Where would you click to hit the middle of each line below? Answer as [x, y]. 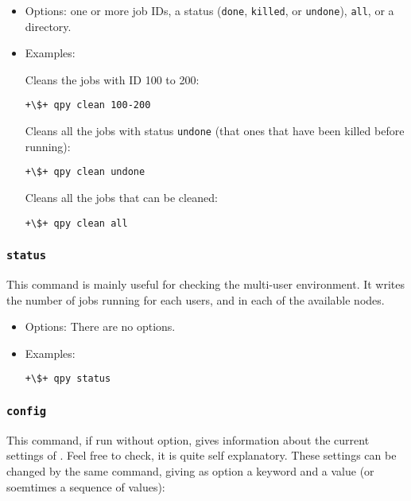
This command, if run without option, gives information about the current [188, 439]
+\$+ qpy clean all [76, 223]
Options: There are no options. [100, 326]
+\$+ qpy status [68, 379]
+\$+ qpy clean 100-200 [88, 105]
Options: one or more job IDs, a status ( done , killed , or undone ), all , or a [209, 10]
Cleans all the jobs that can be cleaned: [121, 197]
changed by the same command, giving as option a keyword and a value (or [190, 471]
